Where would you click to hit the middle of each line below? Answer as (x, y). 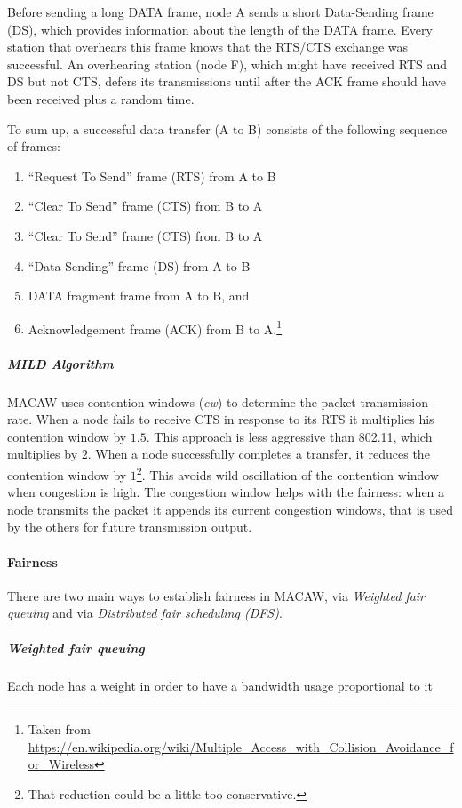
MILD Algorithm (60, 363)
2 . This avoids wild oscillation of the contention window (287, 473)
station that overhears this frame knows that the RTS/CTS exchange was (207, 47)
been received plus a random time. (101, 98)
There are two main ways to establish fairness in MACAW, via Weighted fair (216, 595)
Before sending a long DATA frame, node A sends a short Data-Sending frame (220, 12)
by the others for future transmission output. (130, 527)
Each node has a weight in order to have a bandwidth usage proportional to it (220, 686)
